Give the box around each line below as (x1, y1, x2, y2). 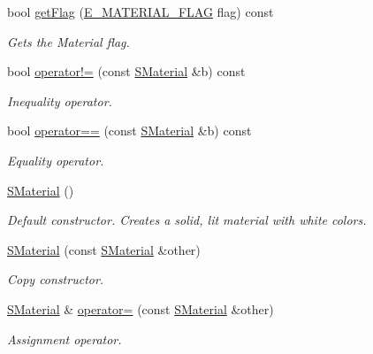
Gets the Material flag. (7, 32, 130, 50)
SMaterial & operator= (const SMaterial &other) (7, 299, 274, 318)
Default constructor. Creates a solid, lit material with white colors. (7, 211, 367, 229)
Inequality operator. (7, 91, 112, 110)
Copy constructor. (7, 270, 104, 289)
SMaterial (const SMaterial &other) (7, 240, 201, 258)
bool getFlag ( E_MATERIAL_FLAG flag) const (7, 3, 274, 20)
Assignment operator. (7, 329, 122, 348)
